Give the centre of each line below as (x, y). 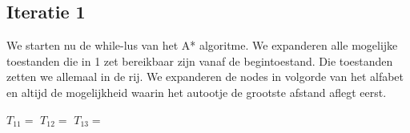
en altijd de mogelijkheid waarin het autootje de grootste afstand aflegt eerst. (197, 92)
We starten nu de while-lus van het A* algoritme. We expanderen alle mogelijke (202, 45)
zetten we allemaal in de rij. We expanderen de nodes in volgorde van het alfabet (205, 77)
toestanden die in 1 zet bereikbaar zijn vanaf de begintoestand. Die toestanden (200, 60)
